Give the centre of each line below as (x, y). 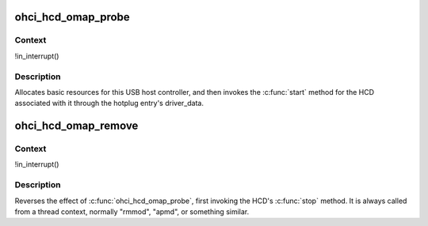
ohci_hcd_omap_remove (76, 126)
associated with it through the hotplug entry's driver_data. (109, 104)
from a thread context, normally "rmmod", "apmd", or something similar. (132, 211)
